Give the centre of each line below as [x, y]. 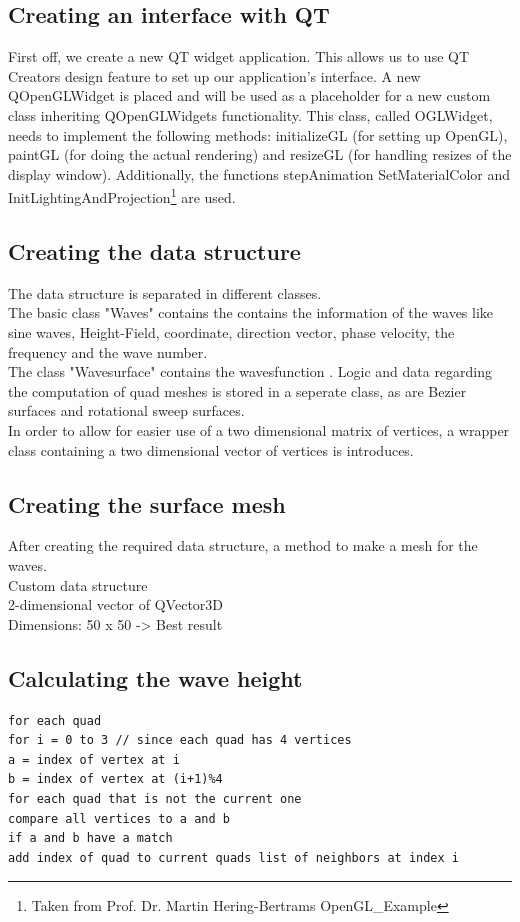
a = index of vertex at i [94, 759]
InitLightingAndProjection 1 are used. [122, 196]
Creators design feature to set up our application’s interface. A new [214, 75]
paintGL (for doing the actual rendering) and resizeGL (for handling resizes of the [260, 154]
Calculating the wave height [155, 677]
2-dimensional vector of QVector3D [116, 604]
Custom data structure [78, 584]
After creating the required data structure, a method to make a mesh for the [243, 545]
